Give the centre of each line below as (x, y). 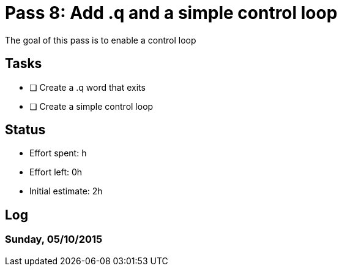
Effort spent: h (58, 153)
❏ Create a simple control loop (91, 106)
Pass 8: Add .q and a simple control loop (171, 13)
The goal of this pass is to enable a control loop (101, 40)
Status (25, 130)
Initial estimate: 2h (66, 191)
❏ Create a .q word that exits (87, 87)
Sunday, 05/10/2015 (54, 239)
